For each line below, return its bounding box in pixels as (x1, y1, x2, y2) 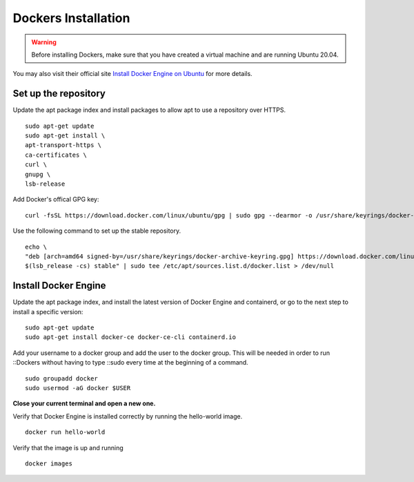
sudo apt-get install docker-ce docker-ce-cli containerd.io (25, 334, 236, 341)
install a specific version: (12, 307, 83, 316)
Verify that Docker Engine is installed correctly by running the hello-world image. (12, 412, 243, 421)
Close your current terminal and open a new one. (12, 399, 156, 407)
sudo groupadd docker (25, 374, 98, 383)
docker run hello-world (25, 428, 106, 436)
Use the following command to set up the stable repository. (12, 226, 181, 235)
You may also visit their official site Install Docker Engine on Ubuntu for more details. (12, 70, 253, 78)
